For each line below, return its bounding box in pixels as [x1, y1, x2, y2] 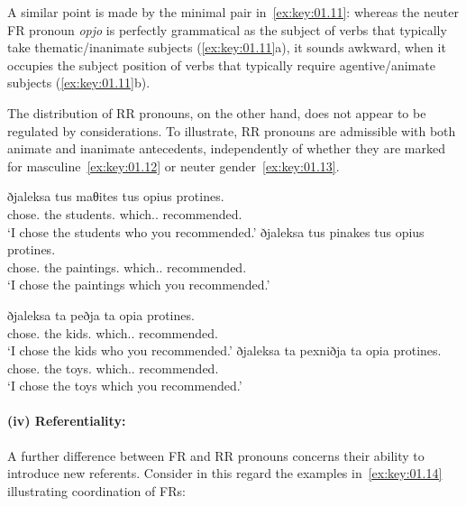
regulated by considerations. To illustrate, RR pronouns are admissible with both [7, 121, 456, 140]
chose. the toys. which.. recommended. [7, 358, 219, 377]
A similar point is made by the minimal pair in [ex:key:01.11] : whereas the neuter [7, 3, 459, 21]
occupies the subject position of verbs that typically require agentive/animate [7, 55, 435, 74]
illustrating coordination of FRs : [7, 481, 186, 500]
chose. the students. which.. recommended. [7, 204, 242, 223]
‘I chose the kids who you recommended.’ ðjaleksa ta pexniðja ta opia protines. [7, 341, 442, 360]
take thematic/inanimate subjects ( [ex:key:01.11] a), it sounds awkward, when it [7, 38, 446, 57]
